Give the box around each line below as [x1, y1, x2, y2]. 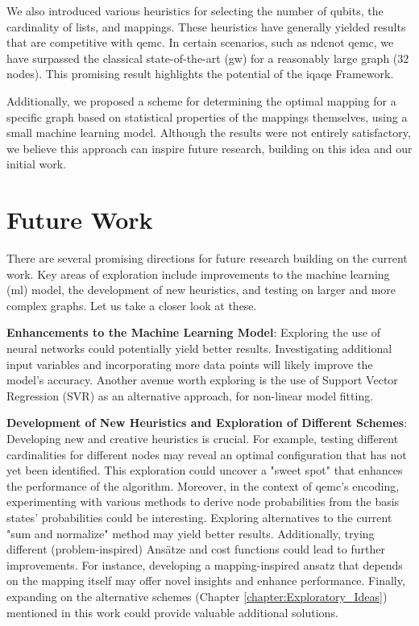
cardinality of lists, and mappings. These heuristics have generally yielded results [6, 18, 406, 35]
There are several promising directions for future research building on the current [6, 250, 408, 267]
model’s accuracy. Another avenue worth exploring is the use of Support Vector [6, 371, 398, 388]
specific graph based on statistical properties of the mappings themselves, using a [6, 108, 408, 125]
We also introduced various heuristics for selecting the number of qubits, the [6, 2, 384, 19]
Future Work [6, 203, 153, 236]
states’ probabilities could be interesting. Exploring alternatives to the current [6, 508, 392, 525]
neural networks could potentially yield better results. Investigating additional [6, 340, 392, 357]
